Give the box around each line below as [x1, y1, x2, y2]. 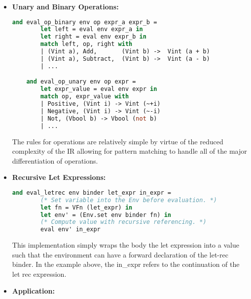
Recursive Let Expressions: [12, 172, 106, 182]
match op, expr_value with [40, 93, 129, 100]
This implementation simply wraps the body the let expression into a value [12, 240, 239, 250]
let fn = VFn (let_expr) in [40, 204, 133, 211]
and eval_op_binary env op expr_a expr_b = [12, 18, 157, 26]
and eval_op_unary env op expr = [26, 78, 136, 85]
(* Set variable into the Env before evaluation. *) [40, 196, 217, 204]
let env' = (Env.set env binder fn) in [40, 211, 171, 218]
